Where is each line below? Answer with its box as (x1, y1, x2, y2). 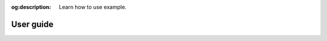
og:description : (11, 4, 51, 10)
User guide (11, 19, 54, 30)
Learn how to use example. (59, 4, 127, 10)
